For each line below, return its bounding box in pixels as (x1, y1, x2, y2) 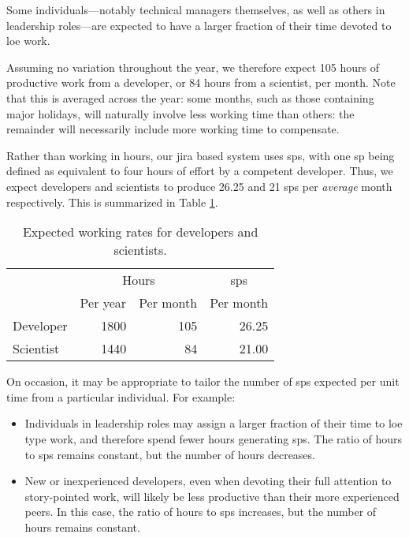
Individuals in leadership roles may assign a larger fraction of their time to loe (24, 415, 403, 432)
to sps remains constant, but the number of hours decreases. (24, 446, 315, 462)
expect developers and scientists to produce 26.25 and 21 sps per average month (6, 177, 392, 194)
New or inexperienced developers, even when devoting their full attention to (24, 473, 392, 489)
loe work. (6, 32, 50, 49)
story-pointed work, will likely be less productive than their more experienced (24, 488, 400, 504)
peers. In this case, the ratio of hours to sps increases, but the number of (24, 503, 377, 520)
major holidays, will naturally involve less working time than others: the (6, 105, 355, 121)
